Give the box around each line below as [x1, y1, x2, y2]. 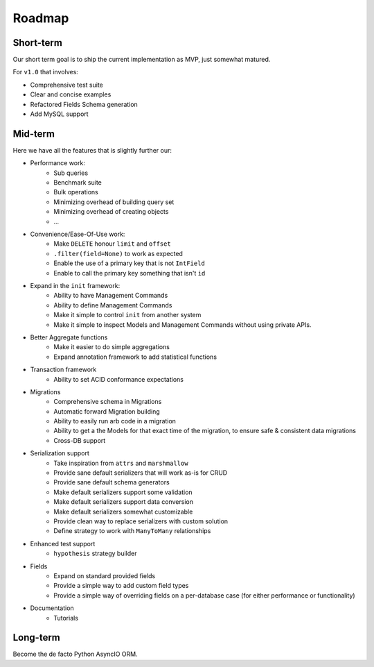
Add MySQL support [30, 110, 89, 118]
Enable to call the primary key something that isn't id [53, 269, 206, 277]
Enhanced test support [30, 539, 96, 548]
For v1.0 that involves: [12, 68, 79, 76]
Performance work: [30, 159, 86, 167]
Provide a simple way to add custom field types [53, 582, 189, 590]
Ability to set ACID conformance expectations [53, 375, 184, 383]
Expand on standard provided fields [53, 571, 156, 580]
